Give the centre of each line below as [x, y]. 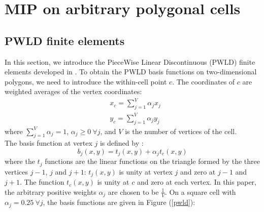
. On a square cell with [200, 192]
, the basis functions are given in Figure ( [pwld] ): [119, 202]
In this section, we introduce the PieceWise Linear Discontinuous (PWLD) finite [130, 61]
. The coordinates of [204, 81]
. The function [42, 182]
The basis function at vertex [48, 143]
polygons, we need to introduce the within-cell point [86, 81]
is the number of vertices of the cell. [181, 131]
